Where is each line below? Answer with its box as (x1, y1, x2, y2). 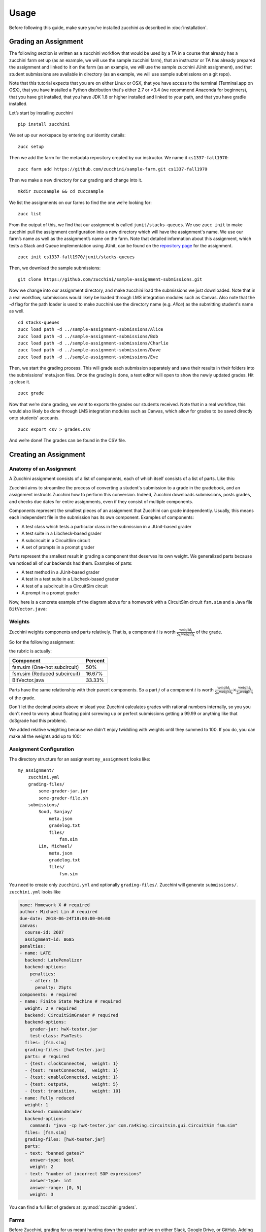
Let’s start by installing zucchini (9, 110, 73, 116)
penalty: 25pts (35, 985, 72, 991)
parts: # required (25, 1054, 69, 1060)
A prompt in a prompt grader (21, 590, 80, 596)
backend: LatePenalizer (25, 957, 82, 963)
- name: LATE (19, 950, 51, 956)
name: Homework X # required (19, 902, 90, 908)
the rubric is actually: (9, 648, 52, 654)
